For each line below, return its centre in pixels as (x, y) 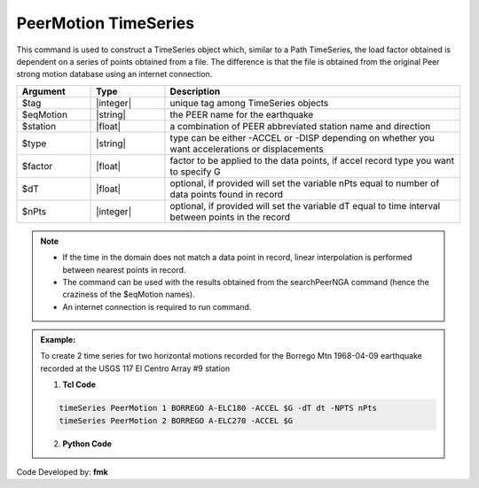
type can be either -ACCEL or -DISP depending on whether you (302, 137)
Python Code (87, 444)
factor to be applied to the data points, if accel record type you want (312, 160)
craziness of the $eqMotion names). (129, 294)
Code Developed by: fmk (62, 472)
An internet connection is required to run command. (157, 306)
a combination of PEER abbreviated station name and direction (300, 126)
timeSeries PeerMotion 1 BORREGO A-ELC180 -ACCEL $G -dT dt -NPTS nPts (218, 408)
